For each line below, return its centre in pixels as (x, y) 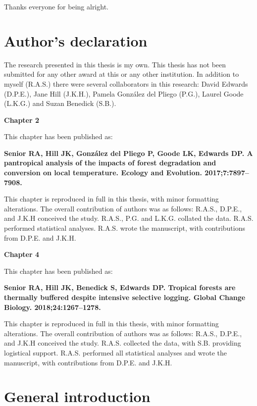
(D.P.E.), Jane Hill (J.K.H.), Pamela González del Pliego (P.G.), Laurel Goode (124, 93)
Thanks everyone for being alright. (56, 6)
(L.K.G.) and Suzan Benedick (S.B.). (60, 103)
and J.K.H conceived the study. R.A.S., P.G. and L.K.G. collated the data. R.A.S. (129, 218)
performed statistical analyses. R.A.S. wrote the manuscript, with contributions (125, 228)
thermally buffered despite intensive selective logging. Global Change (125, 297)
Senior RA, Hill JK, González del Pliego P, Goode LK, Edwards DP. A (128, 153)
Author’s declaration (76, 40)
